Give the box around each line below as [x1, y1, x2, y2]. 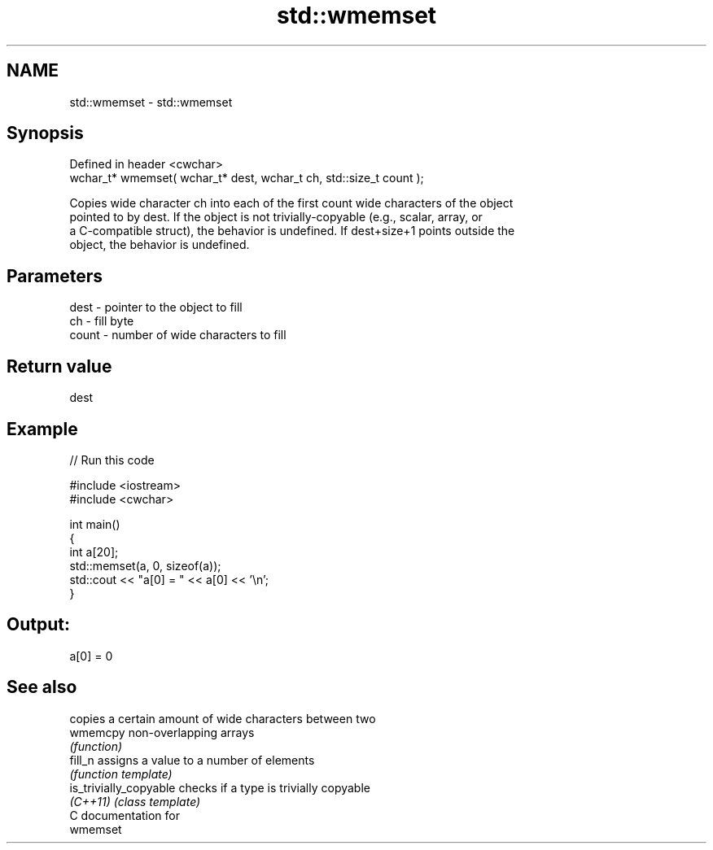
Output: [7, 614, 70, 635]
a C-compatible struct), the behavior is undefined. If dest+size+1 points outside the [69, 224, 515, 238]
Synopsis [7, 123, 84, 144]
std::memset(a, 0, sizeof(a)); [69, 558, 221, 573]
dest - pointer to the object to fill [69, 300, 243, 315]
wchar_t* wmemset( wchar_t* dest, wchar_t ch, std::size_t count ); [69, 171, 424, 185]
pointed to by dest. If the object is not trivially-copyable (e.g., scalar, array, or [69, 210, 483, 224]
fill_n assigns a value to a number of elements [69, 752, 315, 767]
